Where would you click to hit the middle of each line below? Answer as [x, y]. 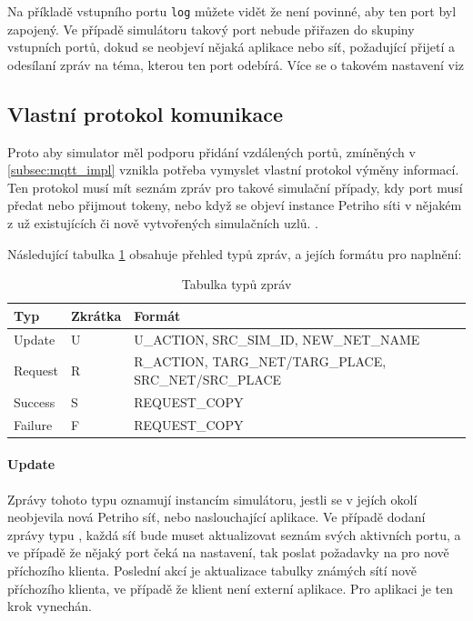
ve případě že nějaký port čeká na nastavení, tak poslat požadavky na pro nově [228, 552]
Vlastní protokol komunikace [145, 113]
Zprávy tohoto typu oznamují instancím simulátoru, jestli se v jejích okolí [212, 499]
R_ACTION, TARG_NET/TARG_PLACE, [260, 361]
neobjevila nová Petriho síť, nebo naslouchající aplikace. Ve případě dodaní [216, 517]
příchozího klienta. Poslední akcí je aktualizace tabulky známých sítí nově [212, 571]
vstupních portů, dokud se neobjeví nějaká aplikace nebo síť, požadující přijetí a [231, 47]
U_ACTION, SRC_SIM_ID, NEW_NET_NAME [277, 339]
